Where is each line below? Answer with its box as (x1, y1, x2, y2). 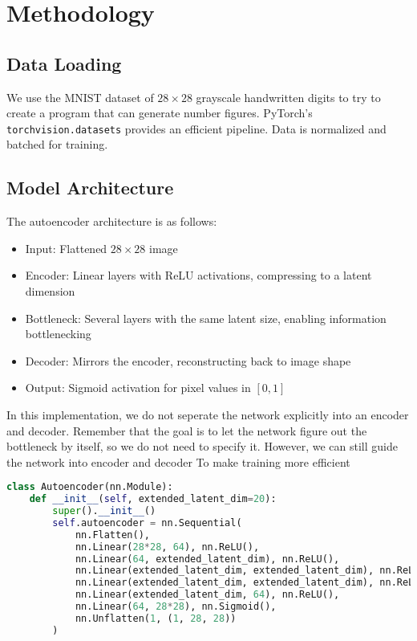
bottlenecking (25, 325, 91, 342)
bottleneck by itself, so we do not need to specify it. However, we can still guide (6, 438, 398, 455)
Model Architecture (6, 175, 174, 200)
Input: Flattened (25, 239, 107, 256)
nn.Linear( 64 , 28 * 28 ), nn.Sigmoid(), (75, 601, 277, 613)
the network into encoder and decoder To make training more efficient (6, 453, 350, 470)
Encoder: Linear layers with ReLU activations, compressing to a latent (25, 267, 372, 284)
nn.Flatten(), (75, 529, 150, 541)
